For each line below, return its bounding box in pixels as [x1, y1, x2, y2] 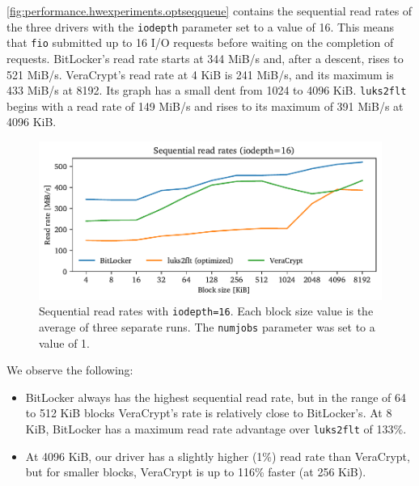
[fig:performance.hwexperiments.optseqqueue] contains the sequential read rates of [6, 2, 413, 19]
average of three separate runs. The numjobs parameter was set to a [39, 319, 375, 336]
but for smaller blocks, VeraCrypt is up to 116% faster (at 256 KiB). [25, 463, 366, 480]
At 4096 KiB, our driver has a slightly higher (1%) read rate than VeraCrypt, [25, 447, 410, 464]
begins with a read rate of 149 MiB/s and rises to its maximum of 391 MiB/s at [6, 97, 404, 114]
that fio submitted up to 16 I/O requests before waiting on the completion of [6, 34, 394, 51]
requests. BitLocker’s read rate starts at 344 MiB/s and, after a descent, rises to [6, 49, 404, 66]
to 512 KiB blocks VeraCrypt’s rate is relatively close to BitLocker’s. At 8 [25, 404, 392, 421]
